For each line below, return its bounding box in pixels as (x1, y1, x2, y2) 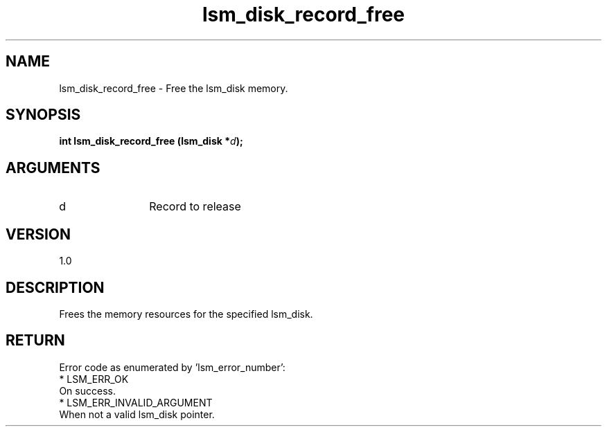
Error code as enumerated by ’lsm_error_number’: (59, 361, 285, 373)
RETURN (6, 332, 65, 350)
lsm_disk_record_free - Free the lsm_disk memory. (59, 82, 288, 94)
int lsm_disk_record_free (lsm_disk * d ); (59, 135, 243, 147)
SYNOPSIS (6, 106, 81, 124)
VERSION (6, 225, 71, 243)
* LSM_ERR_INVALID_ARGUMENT (59, 396, 213, 408)
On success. (59, 384, 116, 397)
